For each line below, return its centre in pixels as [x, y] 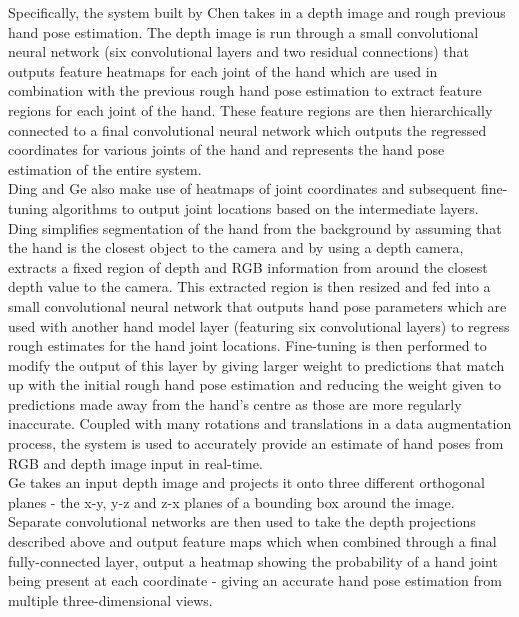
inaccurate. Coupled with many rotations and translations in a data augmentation [260, 423]
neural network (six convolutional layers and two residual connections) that [238, 51]
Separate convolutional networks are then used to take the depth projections [242, 521]
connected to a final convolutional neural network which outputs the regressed [247, 129]
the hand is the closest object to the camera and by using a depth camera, [236, 247]
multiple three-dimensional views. [110, 599]
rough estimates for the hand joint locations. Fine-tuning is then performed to [247, 345]
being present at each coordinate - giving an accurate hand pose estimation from [255, 580]
